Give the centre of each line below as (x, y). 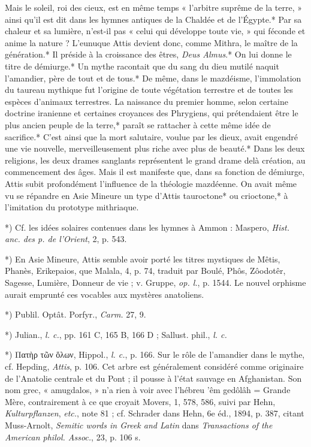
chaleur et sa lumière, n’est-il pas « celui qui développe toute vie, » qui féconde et (155, 31)
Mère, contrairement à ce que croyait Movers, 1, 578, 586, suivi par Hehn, (140, 401)
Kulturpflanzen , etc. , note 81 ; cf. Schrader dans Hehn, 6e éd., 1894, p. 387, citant (155, 413)
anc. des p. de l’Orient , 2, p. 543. (66, 239)
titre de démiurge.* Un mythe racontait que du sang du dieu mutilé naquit (142, 66)
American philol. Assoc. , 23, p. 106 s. (73, 437)
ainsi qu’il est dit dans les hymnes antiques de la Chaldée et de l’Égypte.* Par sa (153, 19)
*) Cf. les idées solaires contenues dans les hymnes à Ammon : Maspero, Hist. (147, 227)
